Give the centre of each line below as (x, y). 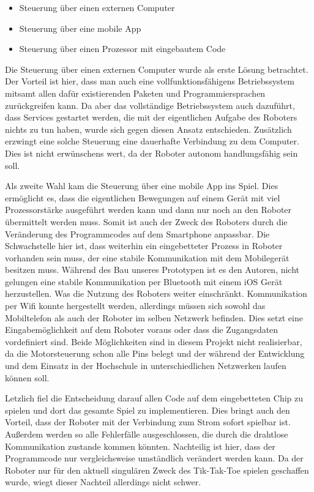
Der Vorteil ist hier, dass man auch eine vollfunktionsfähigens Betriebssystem (150, 81)
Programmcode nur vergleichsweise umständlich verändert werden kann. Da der (154, 458)
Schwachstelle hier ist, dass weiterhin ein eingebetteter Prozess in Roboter (144, 246)
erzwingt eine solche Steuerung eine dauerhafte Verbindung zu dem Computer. (152, 141)
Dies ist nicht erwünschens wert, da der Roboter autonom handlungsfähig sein (151, 153)
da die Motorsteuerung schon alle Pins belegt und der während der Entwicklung (155, 353)
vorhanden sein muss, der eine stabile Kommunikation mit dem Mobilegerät (147, 257)
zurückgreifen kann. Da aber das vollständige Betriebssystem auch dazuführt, (150, 105)
